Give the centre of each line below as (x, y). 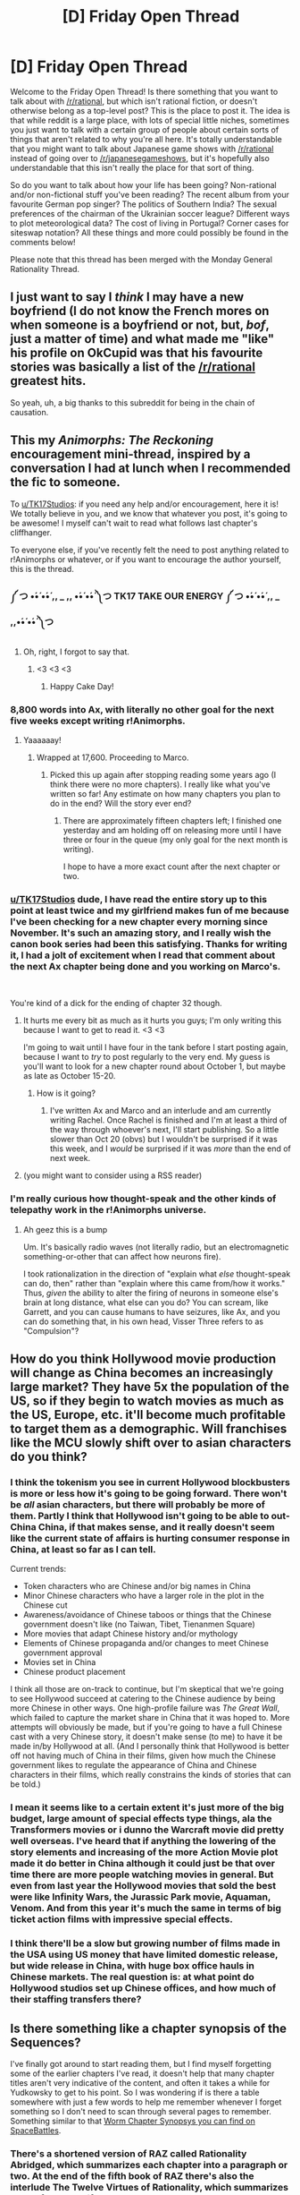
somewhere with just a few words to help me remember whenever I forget (146, 2102)
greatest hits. (48, 381)
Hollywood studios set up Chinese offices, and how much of (143, 1988)
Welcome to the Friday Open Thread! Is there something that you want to (144, 91)
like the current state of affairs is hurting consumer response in (150, 1539)
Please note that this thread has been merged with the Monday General (142, 259)
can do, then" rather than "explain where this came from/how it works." (154, 1283)
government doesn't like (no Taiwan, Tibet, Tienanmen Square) (139, 1624)
